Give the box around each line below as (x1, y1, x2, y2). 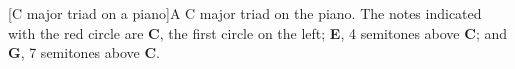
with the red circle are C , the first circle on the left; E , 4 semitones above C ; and (8, 22, 507, 43)
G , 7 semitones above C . (8, 42, 160, 63)
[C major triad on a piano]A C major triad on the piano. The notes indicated (8, 3, 482, 23)
